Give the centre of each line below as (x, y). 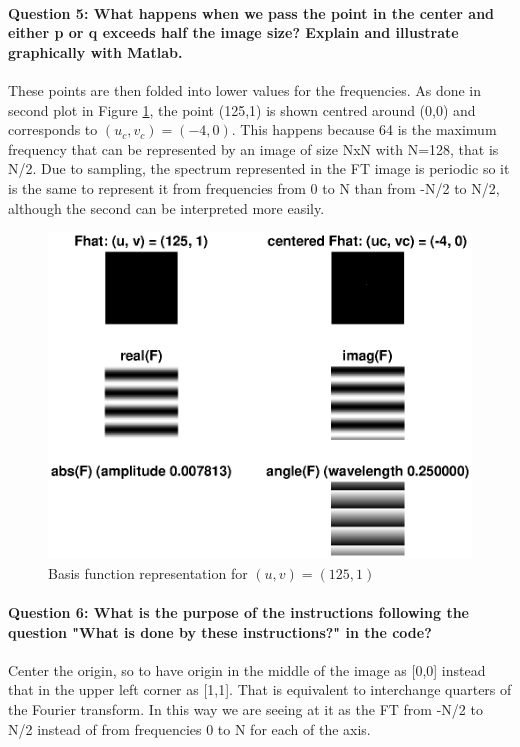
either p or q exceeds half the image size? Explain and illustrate (233, 32)
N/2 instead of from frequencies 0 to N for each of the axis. (189, 728)
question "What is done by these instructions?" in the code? (220, 631)
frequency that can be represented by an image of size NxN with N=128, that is (253, 148)
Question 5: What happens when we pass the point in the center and (251, 12)
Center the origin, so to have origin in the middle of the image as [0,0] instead (247, 669)
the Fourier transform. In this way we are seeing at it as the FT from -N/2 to (245, 708)
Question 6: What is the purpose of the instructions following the (238, 611)
